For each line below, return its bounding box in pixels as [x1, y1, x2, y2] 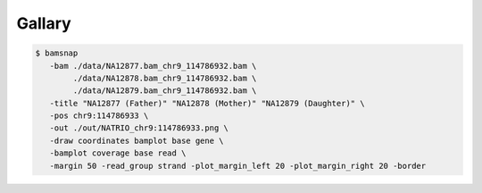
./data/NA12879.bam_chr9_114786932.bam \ [72, 86, 257, 96]
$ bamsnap [35, 48, 79, 58]
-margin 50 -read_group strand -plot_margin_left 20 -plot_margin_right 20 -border [49, 161, 427, 171]
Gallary [16, 13, 71, 33]
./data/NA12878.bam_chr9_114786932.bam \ [72, 72, 257, 83]
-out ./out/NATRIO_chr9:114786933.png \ [49, 123, 229, 133]
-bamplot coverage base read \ [49, 148, 187, 158]
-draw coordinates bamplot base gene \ [49, 135, 224, 146]
